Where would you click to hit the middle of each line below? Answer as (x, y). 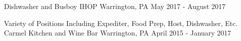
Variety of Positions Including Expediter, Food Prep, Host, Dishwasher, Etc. (121, 23)
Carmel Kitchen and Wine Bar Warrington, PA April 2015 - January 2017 (118, 33)
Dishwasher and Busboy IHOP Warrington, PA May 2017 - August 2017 (115, 6)
